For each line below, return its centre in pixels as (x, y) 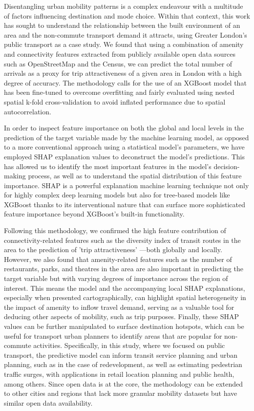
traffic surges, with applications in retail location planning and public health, (119, 374)
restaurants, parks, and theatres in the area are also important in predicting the (124, 269)
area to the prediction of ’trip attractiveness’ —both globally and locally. (113, 249)
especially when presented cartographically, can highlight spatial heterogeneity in (125, 297)
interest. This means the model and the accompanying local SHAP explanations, (125, 288)
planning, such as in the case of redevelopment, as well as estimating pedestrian (123, 364)
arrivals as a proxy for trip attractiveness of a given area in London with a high (123, 73)
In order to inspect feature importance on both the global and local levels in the (124, 128)
